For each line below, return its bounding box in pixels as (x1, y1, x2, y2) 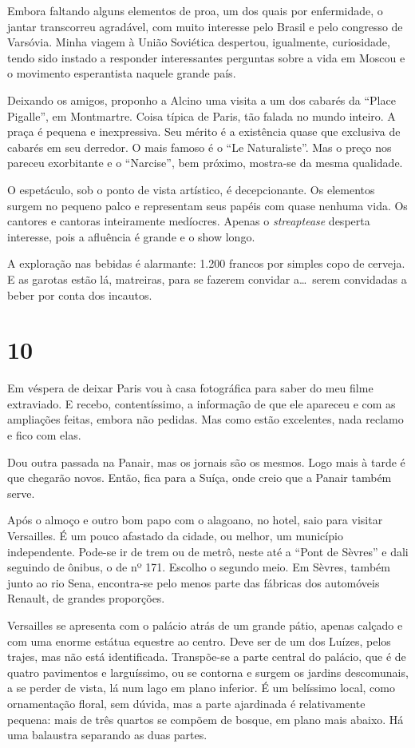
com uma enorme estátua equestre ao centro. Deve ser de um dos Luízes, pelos (7, 632, 391, 649)
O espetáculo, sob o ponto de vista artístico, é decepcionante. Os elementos (7, 181, 375, 197)
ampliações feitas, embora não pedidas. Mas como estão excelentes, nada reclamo (7, 411, 404, 428)
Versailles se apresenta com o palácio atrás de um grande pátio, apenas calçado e (7, 616, 403, 633)
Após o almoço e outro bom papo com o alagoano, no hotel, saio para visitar (7, 511, 383, 528)
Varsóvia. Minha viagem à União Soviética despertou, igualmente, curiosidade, (7, 34, 390, 50)
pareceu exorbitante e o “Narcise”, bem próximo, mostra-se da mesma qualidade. (7, 154, 403, 171)
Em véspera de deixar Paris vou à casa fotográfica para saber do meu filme (7, 380, 373, 396)
